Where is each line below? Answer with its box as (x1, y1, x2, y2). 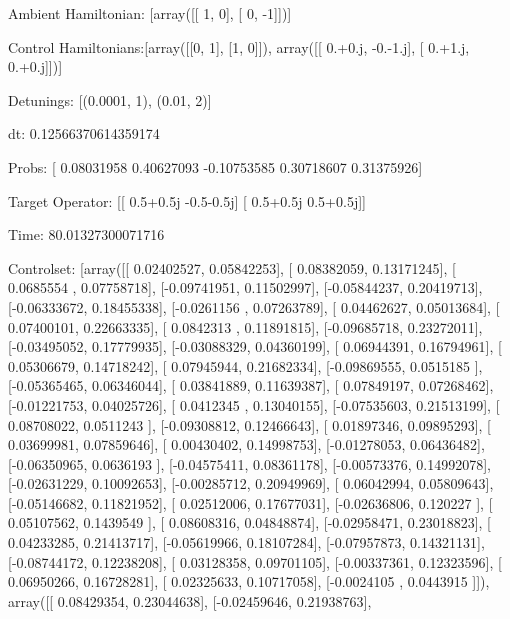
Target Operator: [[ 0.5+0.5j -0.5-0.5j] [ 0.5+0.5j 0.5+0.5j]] (8, 190, 366, 211)
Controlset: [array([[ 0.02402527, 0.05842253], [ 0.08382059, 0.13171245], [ (8, 257, 456, 278)
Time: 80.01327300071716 (8, 224, 165, 245)
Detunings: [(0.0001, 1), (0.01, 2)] (8, 89, 212, 110)
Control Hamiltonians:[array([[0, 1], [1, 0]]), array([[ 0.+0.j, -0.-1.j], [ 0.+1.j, (8, 36, 470, 57)
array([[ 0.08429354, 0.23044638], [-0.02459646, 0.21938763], (8, 590, 372, 611)
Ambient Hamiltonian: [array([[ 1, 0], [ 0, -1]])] (8, 3, 292, 23)
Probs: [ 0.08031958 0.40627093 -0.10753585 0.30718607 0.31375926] (8, 156, 423, 177)
